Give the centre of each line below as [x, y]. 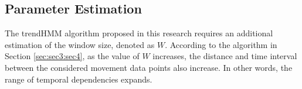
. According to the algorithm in [221, 44]
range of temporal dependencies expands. [79, 79]
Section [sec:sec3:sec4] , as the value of [72, 56]
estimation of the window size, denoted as [80, 44]
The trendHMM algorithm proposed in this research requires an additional [139, 33]
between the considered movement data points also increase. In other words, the [149, 67]
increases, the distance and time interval [225, 56]
